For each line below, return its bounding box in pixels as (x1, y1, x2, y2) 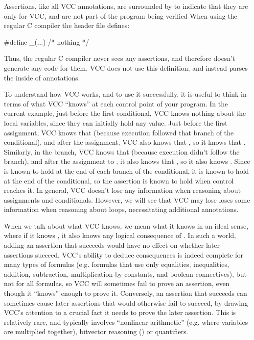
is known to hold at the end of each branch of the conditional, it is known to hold (4, 165, 249, 176)
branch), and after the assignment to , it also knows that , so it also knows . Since (4, 156, 250, 166)
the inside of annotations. (4, 72, 80, 82)
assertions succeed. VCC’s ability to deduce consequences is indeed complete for (4, 249, 244, 260)
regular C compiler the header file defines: (4, 20, 130, 30)
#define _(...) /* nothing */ (4, 36, 89, 47)
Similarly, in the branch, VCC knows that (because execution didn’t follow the (4, 146, 240, 157)
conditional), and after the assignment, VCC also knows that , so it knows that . (4, 137, 246, 147)
